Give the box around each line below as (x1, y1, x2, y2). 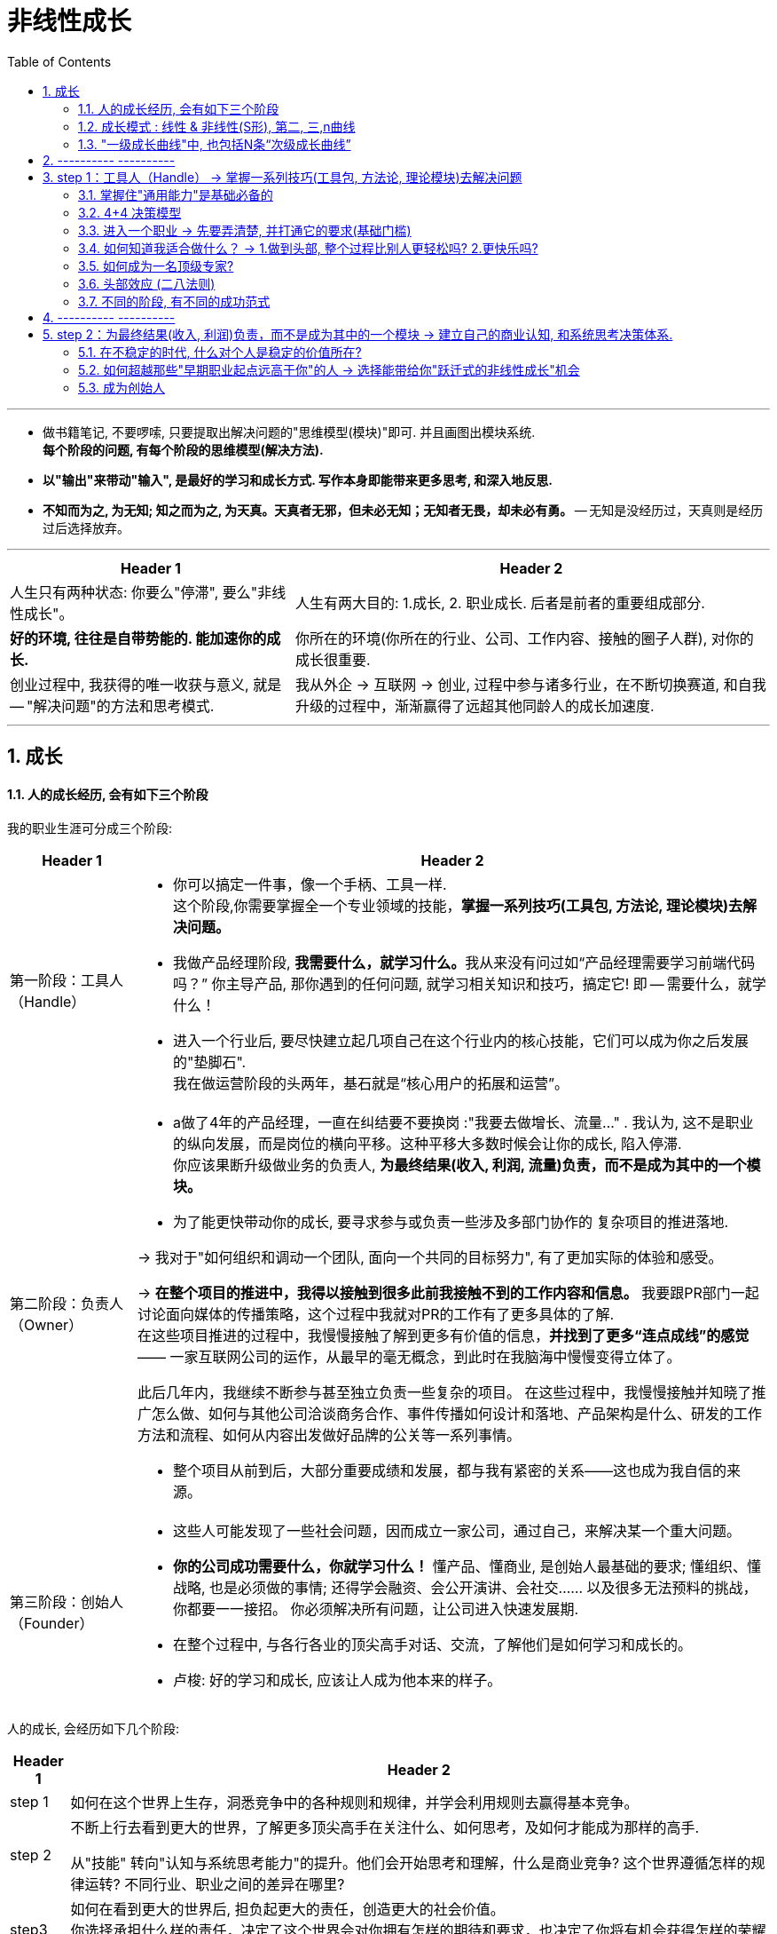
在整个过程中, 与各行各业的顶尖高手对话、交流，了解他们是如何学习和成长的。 (173, 1636, 693, 1654)
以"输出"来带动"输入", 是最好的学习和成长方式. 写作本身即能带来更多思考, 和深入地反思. (43, 472, 553, 487)
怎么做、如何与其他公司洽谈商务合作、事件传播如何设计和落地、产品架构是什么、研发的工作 (152, 1405, 763, 1423)
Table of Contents (7, 53, 112, 69)
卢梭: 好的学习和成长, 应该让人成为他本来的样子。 (173, 1671, 502, 1690)
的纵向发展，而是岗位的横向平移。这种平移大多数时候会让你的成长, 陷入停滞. (173, 1135, 682, 1153)
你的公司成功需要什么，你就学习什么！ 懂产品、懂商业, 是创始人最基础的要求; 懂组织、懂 (173, 1558, 761, 1576)
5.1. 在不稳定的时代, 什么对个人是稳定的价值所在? (78, 344, 362, 360)
